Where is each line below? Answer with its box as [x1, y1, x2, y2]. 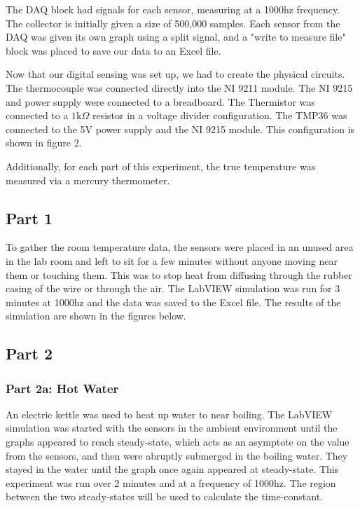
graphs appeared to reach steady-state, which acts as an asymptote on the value [6, 434, 349, 449]
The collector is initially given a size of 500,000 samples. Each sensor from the [6, 15, 340, 30]
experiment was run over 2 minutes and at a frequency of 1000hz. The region [6, 475, 336, 490]
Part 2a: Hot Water [6, 379, 119, 397]
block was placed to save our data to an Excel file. [6, 43, 221, 57]
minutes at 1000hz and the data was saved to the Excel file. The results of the [6, 294, 341, 309]
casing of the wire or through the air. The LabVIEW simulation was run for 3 [6, 281, 340, 296]
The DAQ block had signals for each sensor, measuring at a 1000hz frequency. [6, 2, 340, 16]
